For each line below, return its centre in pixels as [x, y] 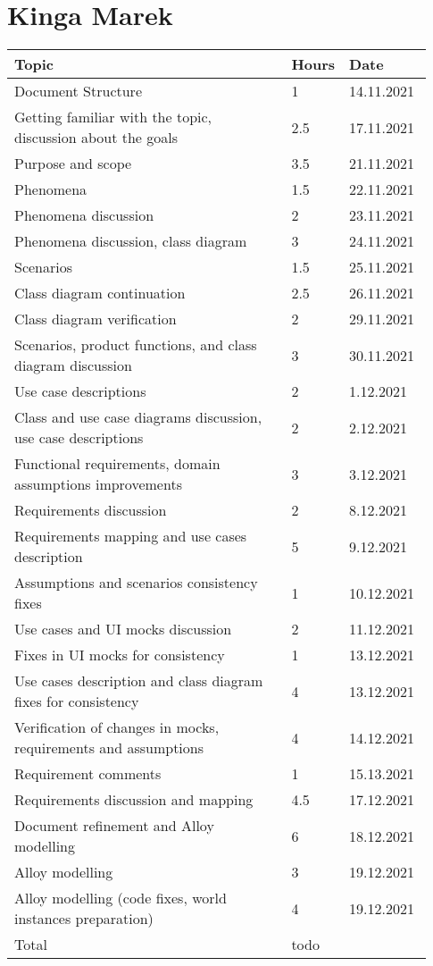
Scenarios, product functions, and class [136, 345]
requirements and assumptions [109, 748]
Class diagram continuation [100, 293]
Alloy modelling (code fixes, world [121, 898]
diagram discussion [73, 365]
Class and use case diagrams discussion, [138, 417]
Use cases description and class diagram [139, 681]
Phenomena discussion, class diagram [131, 241]
